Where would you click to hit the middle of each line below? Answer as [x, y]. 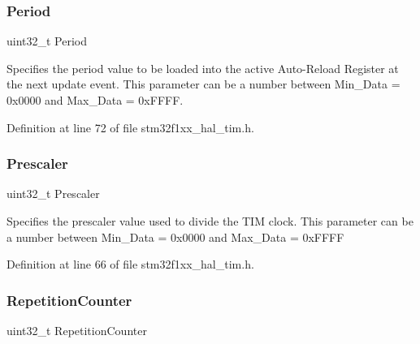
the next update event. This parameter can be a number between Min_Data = [204, 84]
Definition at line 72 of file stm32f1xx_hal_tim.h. [130, 127]
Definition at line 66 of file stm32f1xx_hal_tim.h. [130, 264]
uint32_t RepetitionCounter [77, 330]
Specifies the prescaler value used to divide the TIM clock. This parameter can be [210, 221]
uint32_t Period [47, 41]
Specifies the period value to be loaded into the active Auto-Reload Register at [203, 68]
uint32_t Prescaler [53, 193]
